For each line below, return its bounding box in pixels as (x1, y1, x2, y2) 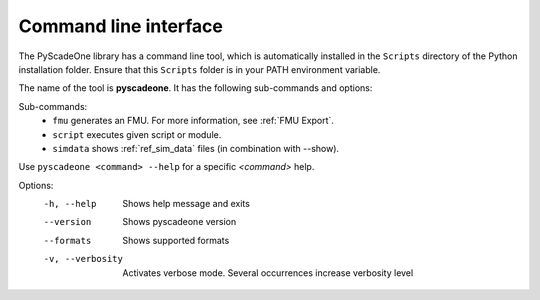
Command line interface (18, 15, 224, 37)
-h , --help (43, 198, 97, 210)
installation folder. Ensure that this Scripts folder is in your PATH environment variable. (18, 63, 381, 75)
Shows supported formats (122, 234, 230, 246)
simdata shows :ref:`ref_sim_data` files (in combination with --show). (52, 142, 340, 154)
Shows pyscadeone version (122, 216, 237, 228)
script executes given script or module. (52, 128, 222, 140)
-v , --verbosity (43, 253, 124, 265)
